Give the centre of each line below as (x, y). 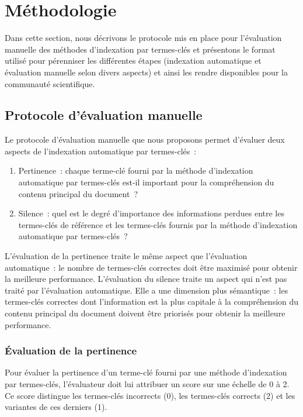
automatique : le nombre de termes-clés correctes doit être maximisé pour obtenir (151, 267)
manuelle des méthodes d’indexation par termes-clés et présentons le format (140, 49)
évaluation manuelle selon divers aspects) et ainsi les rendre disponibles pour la (146, 72)
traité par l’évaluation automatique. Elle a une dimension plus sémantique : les (147, 290)
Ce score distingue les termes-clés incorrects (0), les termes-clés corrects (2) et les (150, 395)
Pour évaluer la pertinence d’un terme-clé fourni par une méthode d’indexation (146, 372)
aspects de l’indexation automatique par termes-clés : (101, 151)
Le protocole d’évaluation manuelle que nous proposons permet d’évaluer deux (145, 139)
